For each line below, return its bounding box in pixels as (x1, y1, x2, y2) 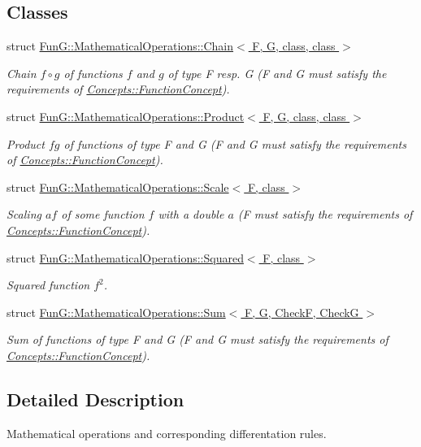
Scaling (7, 206, 41, 223)
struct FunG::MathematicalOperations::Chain (7, 37, 234, 54)
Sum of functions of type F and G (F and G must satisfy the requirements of (7, 331, 388, 348)
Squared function (7, 276, 90, 293)
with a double (158, 206, 224, 223)
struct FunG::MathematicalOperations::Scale (7, 178, 229, 195)
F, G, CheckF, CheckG (245, 303, 359, 320)
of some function (61, 206, 145, 223)
